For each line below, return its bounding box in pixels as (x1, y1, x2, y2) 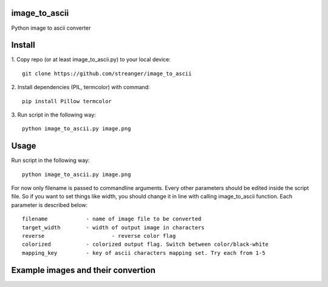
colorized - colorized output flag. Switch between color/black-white (22, 241, 269, 248)
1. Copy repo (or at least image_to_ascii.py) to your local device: (11, 56, 171, 63)
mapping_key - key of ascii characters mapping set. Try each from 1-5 (22, 249, 265, 256)
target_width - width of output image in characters (22, 224, 205, 231)
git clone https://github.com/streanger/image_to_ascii (22, 70, 192, 77)
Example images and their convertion (11, 265, 156, 275)
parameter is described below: (11, 201, 88, 209)
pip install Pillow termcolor (22, 98, 112, 104)
